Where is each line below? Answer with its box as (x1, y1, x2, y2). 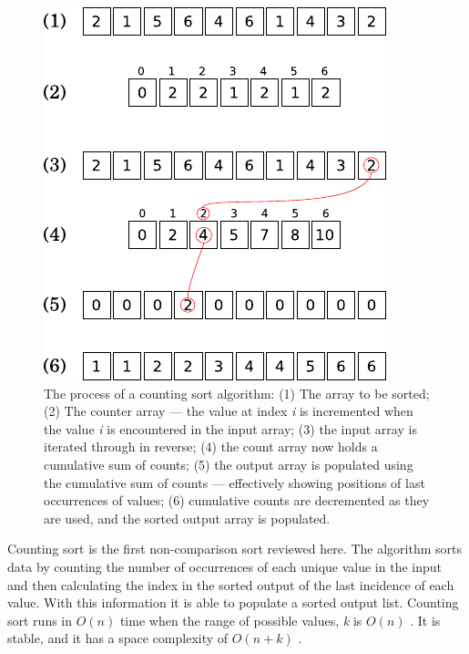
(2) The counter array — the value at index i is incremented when (44, 401, 413, 420)
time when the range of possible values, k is (119, 610, 362, 629)
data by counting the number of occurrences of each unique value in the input (7, 556, 442, 576)
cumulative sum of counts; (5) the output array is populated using (44, 454, 413, 473)
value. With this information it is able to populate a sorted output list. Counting (7, 593, 459, 612)
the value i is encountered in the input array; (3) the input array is (44, 419, 417, 438)
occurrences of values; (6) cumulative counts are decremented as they (44, 491, 430, 510)
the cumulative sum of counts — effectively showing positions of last (44, 472, 425, 492)
